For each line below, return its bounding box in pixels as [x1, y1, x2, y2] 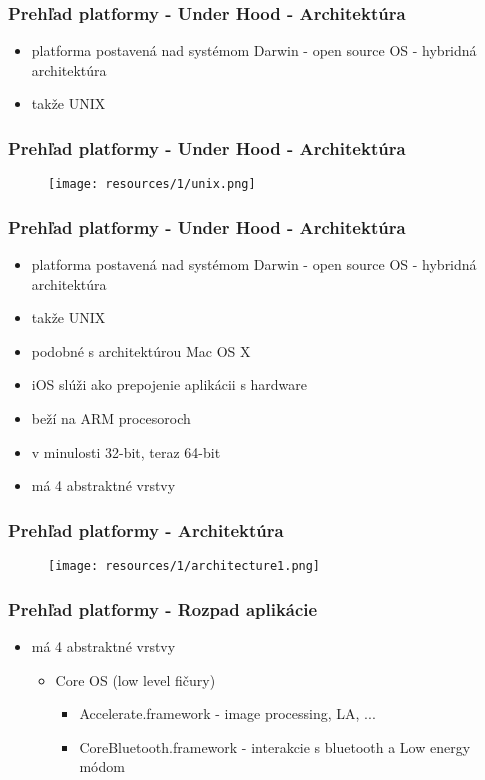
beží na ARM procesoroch [31, 408, 191, 429]
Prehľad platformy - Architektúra [8, 517, 284, 542]
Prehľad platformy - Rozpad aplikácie [8, 596, 318, 621]
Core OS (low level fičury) [55, 669, 216, 690]
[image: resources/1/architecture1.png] [48, 559, 321, 574]
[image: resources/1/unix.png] [48, 177, 256, 192]
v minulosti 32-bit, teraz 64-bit [31, 441, 221, 462]
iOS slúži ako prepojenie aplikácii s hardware [31, 374, 308, 395]
